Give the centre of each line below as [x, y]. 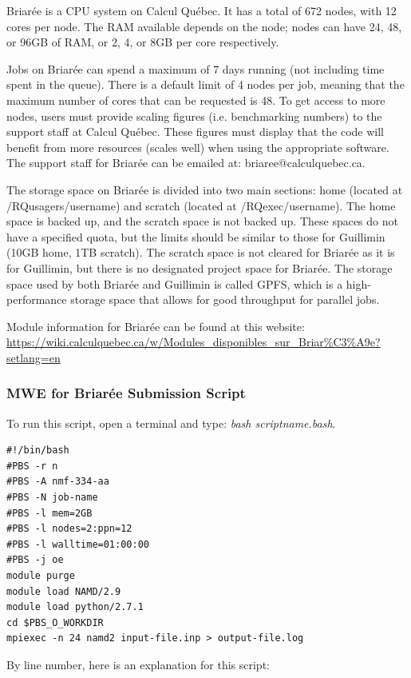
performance [37, 299]
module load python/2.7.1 [75, 607]
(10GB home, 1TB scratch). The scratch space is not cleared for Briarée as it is [201, 252]
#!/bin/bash [38, 451]
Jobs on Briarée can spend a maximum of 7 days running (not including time [196, 68]
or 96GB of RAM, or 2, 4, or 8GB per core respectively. [143, 42]
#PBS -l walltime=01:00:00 [78, 544]
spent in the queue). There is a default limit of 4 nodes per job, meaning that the [205, 84]
